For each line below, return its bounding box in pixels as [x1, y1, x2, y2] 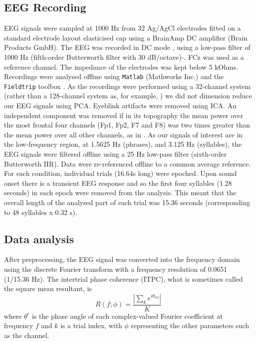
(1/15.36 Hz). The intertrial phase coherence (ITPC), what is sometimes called [4, 273, 243, 284]
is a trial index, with [60, 320, 123, 331]
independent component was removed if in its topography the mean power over [4, 110, 244, 120]
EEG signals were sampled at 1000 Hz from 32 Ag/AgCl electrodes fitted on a [4, 23, 241, 33]
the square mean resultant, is [4, 283, 92, 294]
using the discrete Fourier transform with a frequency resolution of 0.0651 [4, 264, 227, 274]
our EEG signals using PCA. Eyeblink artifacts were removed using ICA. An [4, 100, 237, 111]
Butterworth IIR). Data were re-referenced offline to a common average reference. [4, 158, 251, 169]
